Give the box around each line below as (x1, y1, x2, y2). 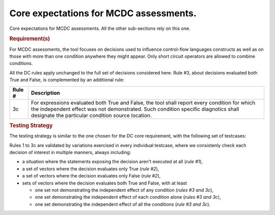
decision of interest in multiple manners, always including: (9, 149, 131, 155)
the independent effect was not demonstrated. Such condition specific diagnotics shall (31, 105, 239, 113)
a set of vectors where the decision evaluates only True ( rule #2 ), (22, 165, 159, 172)
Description (31, 89, 61, 96)
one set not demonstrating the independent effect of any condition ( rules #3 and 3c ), (35, 187, 214, 193)
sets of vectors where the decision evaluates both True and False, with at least (22, 180, 187, 186)
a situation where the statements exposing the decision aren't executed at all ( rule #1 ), (22, 159, 203, 165)
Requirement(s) (9, 35, 50, 43)
